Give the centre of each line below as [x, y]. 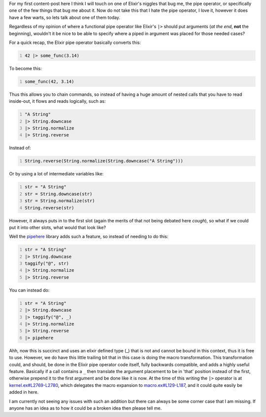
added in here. [24, 392]
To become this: [25, 68]
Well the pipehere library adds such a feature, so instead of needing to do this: [89, 237]
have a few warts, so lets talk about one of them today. [65, 17]
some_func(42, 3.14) [50, 81]
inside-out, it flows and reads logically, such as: [57, 101]
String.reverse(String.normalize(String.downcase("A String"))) [104, 161]
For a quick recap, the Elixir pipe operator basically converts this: [75, 42]
